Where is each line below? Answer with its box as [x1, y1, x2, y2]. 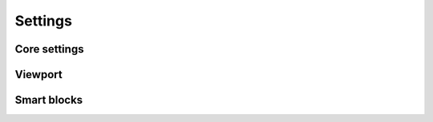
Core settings [14, 42, 84, 56]
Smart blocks [14, 93, 83, 107]
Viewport [14, 68, 63, 81]
